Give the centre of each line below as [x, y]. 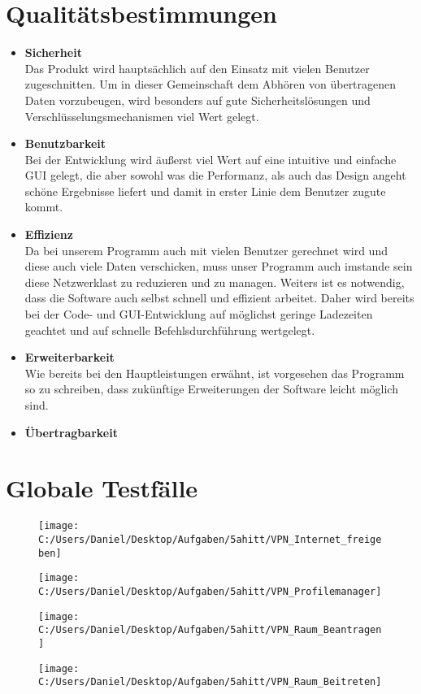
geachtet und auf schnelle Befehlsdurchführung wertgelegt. [170, 330]
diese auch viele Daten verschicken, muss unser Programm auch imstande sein [219, 266]
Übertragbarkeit [71, 432]
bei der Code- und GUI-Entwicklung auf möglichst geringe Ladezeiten [199, 314]
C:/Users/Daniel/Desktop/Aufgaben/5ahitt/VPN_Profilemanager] [210, 591]
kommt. [44, 207]
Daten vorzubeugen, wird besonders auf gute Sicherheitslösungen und [197, 100]
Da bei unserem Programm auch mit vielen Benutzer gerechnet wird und [206, 250]
